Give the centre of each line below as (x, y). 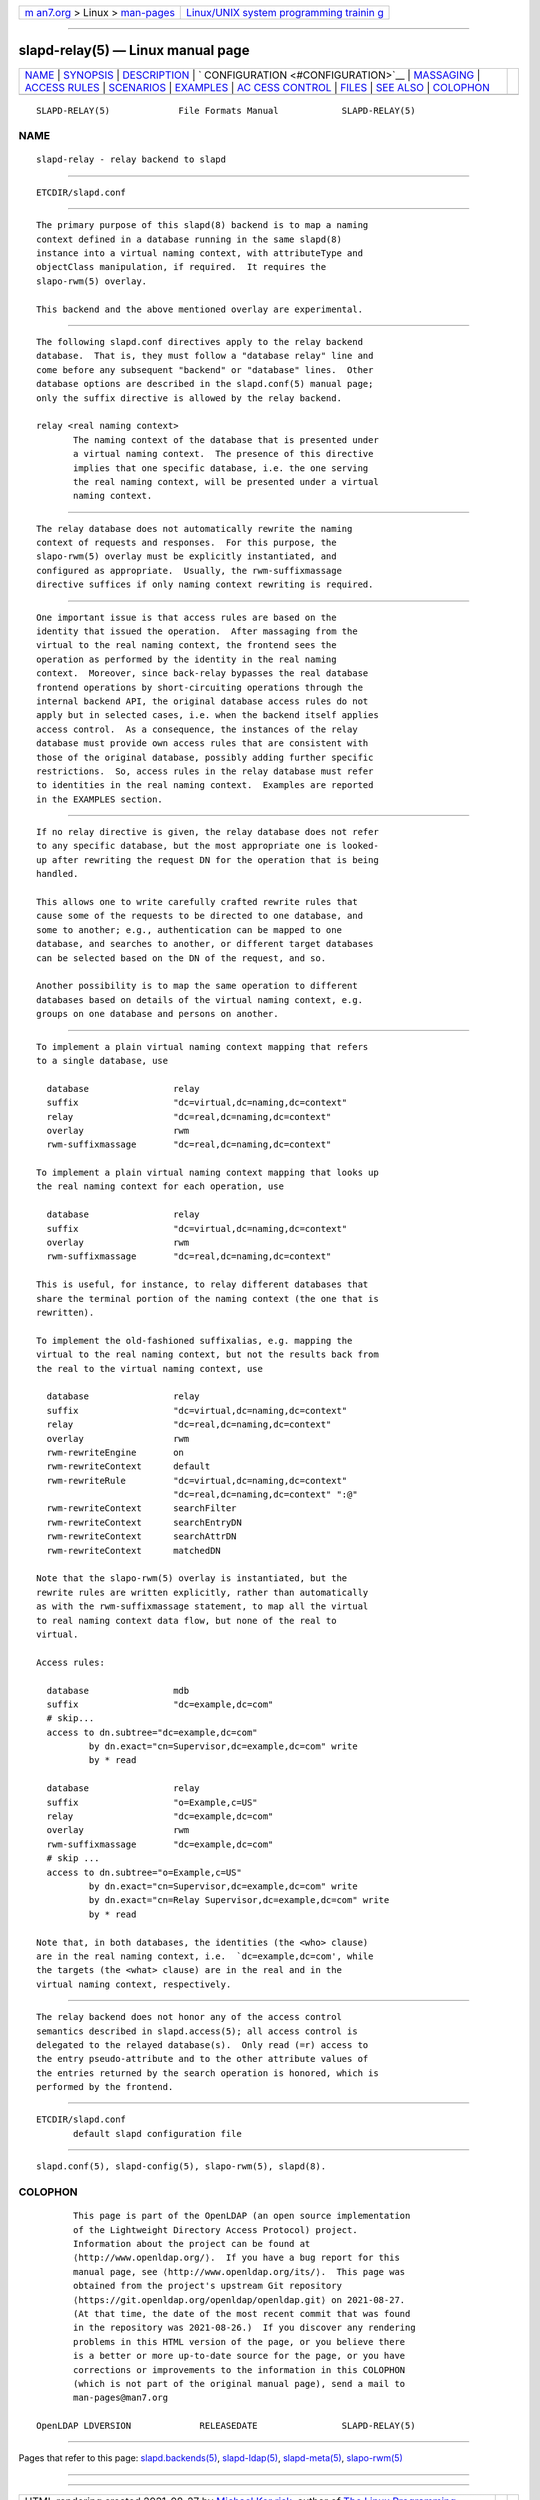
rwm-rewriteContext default (128, 1466)
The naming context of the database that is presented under (226, 439)
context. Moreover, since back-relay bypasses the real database (202, 673)
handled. (57, 874)
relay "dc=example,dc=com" (160, 1816)
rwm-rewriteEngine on (115, 1452)
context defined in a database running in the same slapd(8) (189, 239)
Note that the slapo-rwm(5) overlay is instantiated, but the (192, 1578)
